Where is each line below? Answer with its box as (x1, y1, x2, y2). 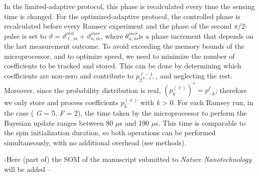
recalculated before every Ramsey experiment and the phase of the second (4, 21, 232, 31)
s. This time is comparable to (156, 117, 246, 128)
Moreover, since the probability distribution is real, (4, 84, 161, 95)
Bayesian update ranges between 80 (4, 117, 113, 128)
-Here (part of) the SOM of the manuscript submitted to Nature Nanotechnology (4, 154, 252, 164)
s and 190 (119, 117, 149, 128)
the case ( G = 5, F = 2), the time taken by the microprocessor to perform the (4, 108, 247, 118)
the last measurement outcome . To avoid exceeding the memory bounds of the (4, 41, 244, 51)
